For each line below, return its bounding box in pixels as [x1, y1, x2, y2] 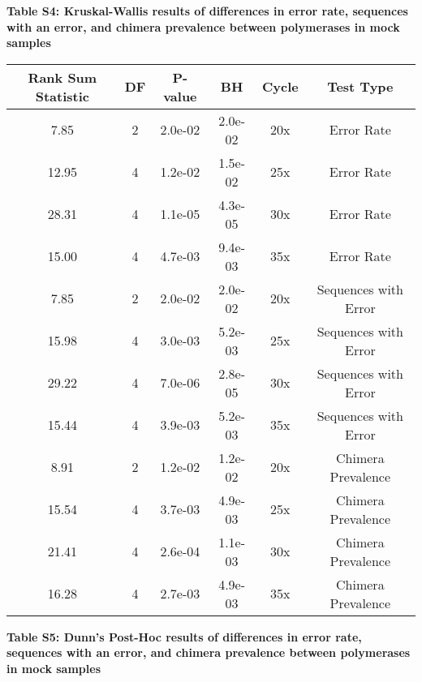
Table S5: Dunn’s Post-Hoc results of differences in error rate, [6, 628, 362, 645]
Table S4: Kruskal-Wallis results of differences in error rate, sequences [6, 2, 408, 19]
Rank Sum [28, 67, 97, 87]
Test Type [327, 77, 394, 97]
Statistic [35, 86, 90, 105]
